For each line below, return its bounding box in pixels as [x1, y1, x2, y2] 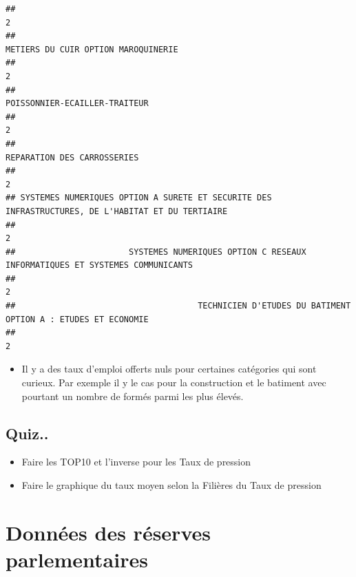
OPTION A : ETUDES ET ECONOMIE [6, 314, 149, 324]
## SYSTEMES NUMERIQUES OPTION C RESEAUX [6, 246, 306, 257]
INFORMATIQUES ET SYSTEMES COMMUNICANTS [6, 260, 193, 271]
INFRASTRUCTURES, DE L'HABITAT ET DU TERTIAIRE [6, 206, 228, 216]
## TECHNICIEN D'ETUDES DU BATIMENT [6, 301, 351, 311]
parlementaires [6, 545, 148, 573]
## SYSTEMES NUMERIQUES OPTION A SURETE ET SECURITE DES [6, 193, 272, 203]
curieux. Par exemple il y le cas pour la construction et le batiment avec [21, 375, 326, 390]
